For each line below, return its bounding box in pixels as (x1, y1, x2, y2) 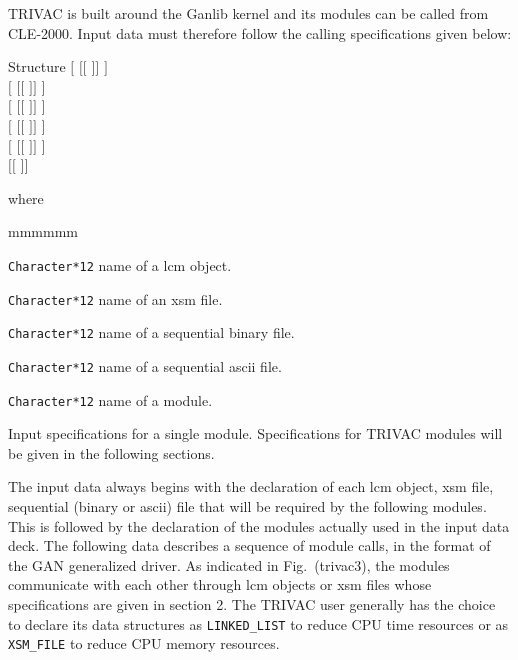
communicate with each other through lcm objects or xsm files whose (8, 574, 432, 595)
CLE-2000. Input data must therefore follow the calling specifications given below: (8, 22, 512, 43)
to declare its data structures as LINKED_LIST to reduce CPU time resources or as (8, 613, 509, 634)
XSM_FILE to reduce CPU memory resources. (8, 633, 280, 654)
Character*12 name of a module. (8, 389, 213, 410)
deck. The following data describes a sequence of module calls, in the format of (8, 535, 491, 556)
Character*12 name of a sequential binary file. (8, 322, 295, 343)
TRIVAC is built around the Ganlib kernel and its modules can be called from (8, 3, 489, 23)
